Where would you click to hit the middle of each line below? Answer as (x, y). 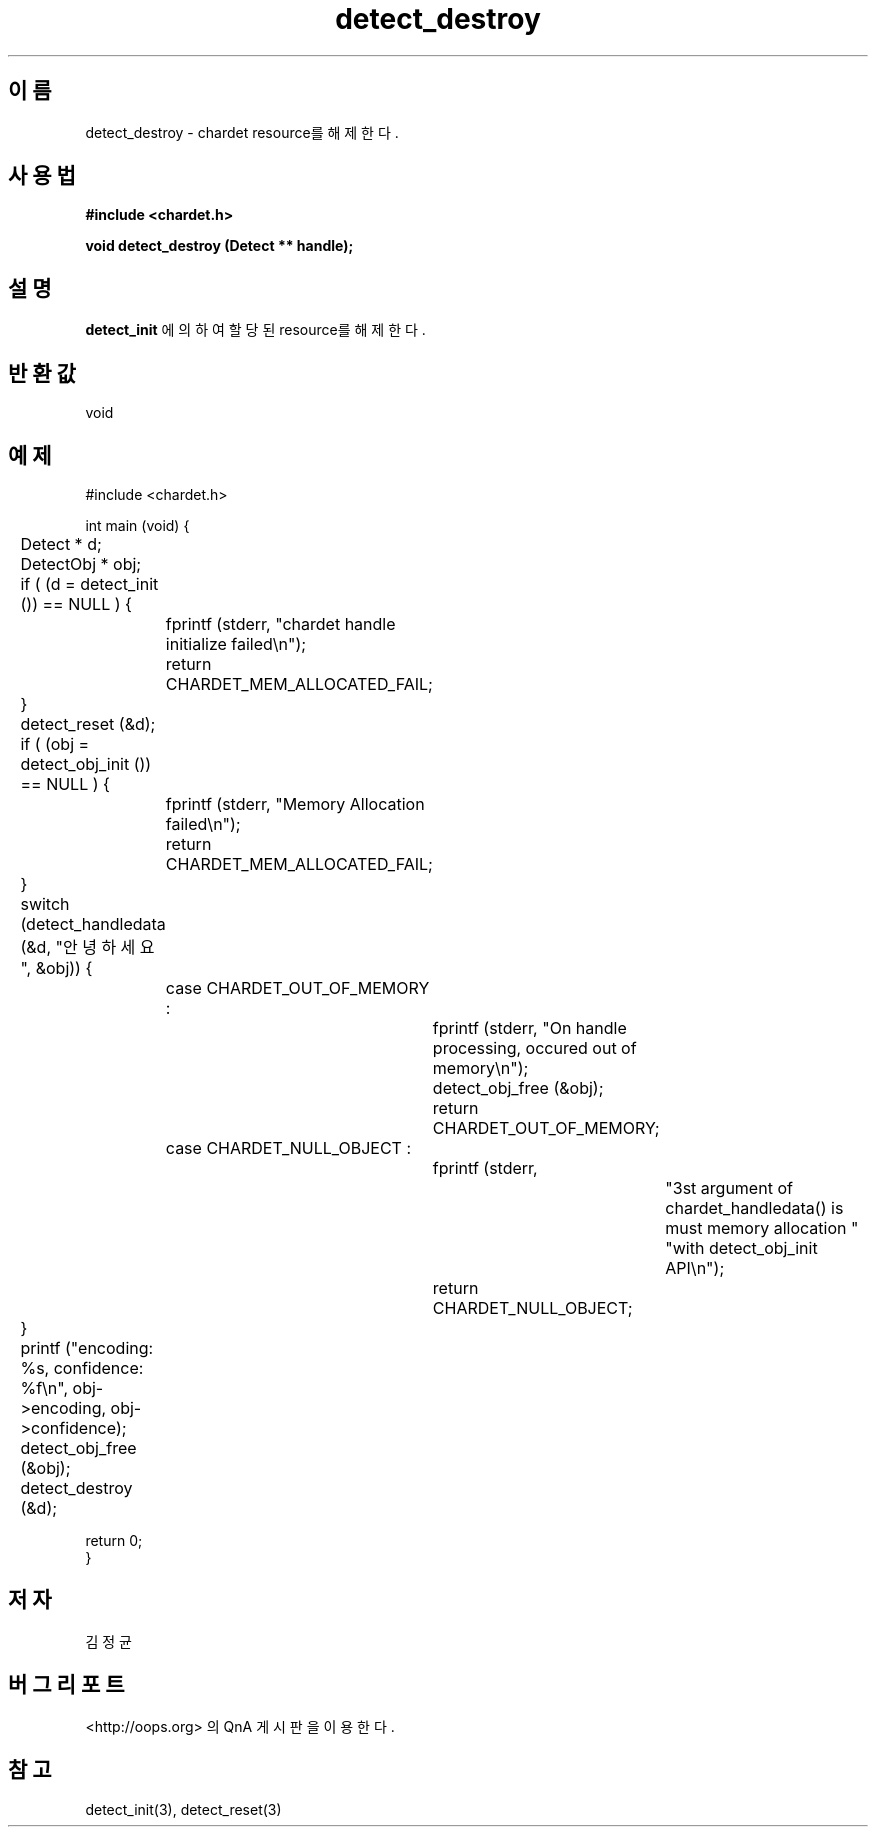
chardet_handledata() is (754, 1207)
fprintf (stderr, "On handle (529, 1027)
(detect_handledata (93, 923)
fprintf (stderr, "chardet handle (280, 623)
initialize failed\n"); (236, 643)
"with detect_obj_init (741, 1247)
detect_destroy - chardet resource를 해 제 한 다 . (242, 132)
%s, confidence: (82, 1367)
